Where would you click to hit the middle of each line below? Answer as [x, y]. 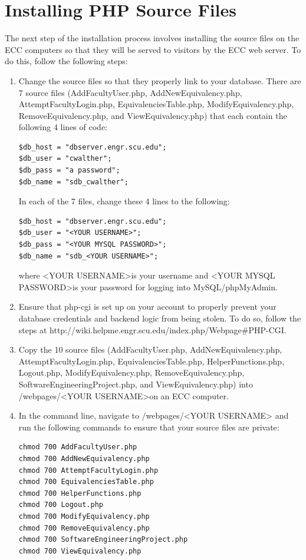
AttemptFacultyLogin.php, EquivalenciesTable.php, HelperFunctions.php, [152, 361]
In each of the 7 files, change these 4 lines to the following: [124, 201]
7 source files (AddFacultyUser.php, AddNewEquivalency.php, [130, 92]
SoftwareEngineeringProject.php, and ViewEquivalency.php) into [136, 384]
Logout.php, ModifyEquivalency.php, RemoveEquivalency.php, [131, 372]
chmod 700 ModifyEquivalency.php [84, 516]
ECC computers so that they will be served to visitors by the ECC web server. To [153, 49]
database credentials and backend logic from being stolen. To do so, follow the [160, 318]
